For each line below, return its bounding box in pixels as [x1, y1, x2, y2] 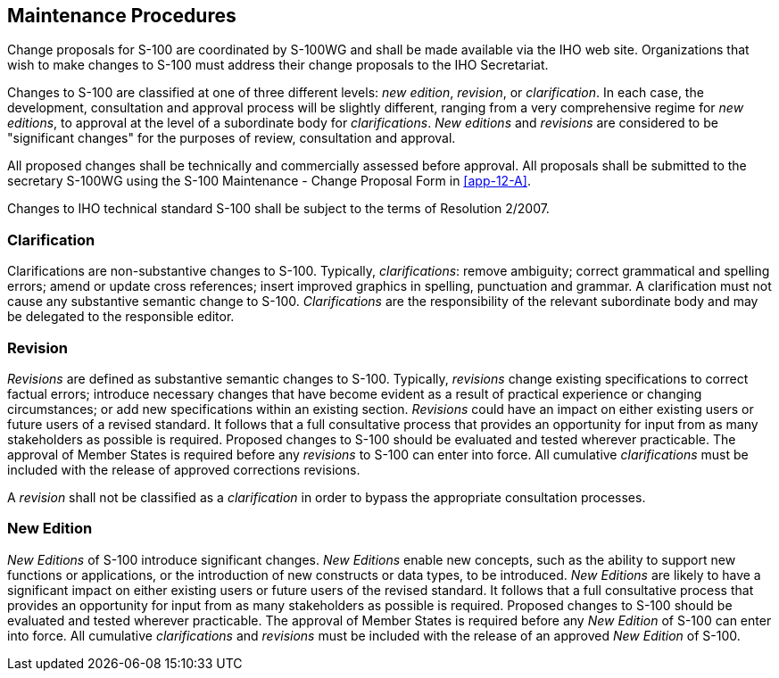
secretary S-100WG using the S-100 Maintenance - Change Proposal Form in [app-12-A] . [7, 173, 531, 189]
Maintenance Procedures [7, 4, 236, 27]
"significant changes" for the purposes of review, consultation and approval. [7, 130, 456, 146]
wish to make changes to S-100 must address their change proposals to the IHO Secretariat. [7, 57, 549, 73]
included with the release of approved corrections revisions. [7, 461, 360, 477]
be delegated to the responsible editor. [7, 309, 235, 325]
